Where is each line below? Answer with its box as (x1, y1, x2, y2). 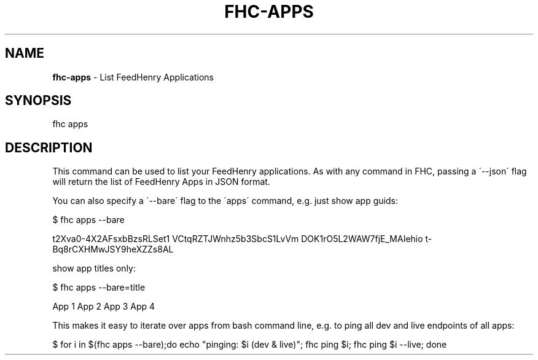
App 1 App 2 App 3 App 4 (52, 301, 155, 312)
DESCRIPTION (5, 139, 93, 155)
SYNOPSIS (5, 93, 72, 109)
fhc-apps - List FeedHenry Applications (52, 71, 214, 82)
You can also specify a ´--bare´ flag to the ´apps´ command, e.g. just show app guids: (52, 195, 398, 206)
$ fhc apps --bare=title (52, 282, 146, 293)
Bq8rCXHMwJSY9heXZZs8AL (52, 244, 174, 255)
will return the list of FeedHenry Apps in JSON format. (52, 176, 270, 187)
